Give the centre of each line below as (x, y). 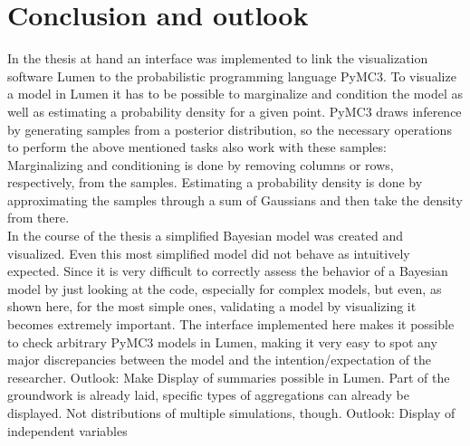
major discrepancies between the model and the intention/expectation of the (220, 360)
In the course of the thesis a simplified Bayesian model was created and (206, 236)
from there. (38, 218)
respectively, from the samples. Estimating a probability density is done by (215, 182)
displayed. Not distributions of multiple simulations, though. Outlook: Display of (231, 413)
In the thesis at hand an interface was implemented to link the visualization (218, 58)
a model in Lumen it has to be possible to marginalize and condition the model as (235, 94)
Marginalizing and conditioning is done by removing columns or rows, (201, 164)
